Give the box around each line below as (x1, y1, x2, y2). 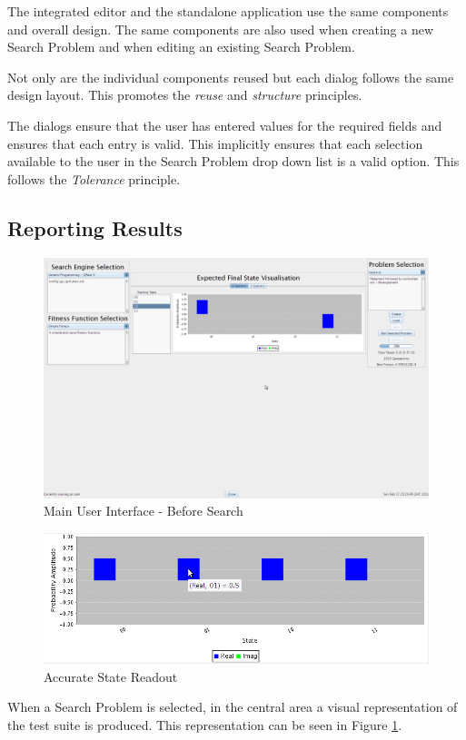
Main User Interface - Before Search (44, 501, 243, 520)
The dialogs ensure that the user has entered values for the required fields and (7, 115, 442, 134)
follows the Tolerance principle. (7, 169, 181, 188)
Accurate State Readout (44, 666, 178, 686)
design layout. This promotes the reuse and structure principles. (7, 85, 362, 104)
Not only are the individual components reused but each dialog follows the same (7, 67, 454, 86)
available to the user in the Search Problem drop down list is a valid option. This (7, 152, 460, 171)
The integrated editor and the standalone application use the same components (7, 2, 449, 20)
